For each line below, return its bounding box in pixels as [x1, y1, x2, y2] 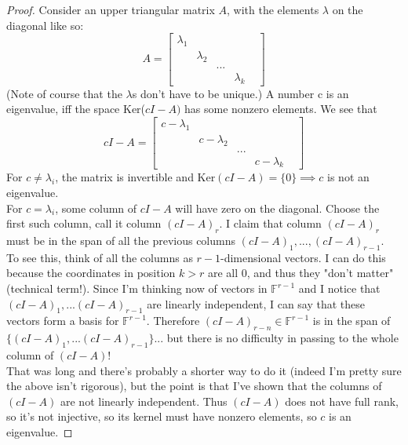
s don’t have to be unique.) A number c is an [132, 85, 349, 101]
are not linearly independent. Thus [60, 392, 228, 409]
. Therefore [146, 312, 200, 329]
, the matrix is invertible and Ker [55, 169, 216, 185]
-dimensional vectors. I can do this [220, 249, 386, 265]
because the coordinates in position [6, 264, 176, 281]
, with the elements [227, 2, 319, 17]
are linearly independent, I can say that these [147, 295, 366, 312]
